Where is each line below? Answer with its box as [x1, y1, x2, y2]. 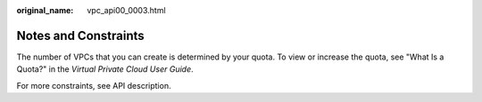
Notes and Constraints [16, 27, 145, 43]
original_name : [16, 5, 74, 15]
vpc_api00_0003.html [87, 5, 166, 15]
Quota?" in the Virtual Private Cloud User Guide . [16, 64, 194, 75]
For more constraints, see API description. [16, 80, 171, 90]
